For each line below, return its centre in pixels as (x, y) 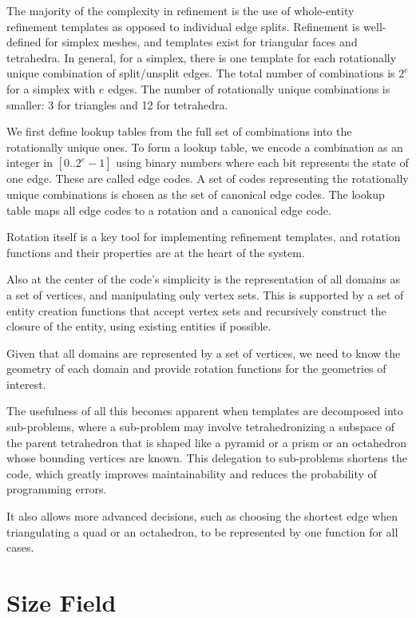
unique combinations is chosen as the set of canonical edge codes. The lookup (196, 194)
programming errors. (57, 489)
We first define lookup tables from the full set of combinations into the (179, 131)
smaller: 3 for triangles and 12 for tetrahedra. (117, 104)
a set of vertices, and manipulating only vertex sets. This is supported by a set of (205, 294)
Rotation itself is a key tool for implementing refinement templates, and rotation (204, 237)
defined (24, 42)
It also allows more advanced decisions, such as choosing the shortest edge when (202, 516)
